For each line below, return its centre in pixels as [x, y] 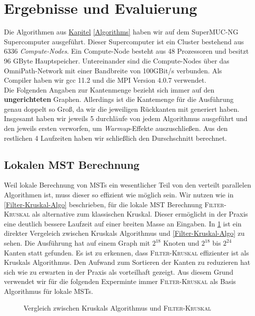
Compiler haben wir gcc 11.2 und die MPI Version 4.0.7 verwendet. [105, 80]
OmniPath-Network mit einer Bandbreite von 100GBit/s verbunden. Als [113, 70]
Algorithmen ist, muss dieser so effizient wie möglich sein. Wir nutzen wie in [119, 195]
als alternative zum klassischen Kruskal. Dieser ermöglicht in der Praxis [140, 214]
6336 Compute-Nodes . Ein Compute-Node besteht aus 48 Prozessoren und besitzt [127, 51]
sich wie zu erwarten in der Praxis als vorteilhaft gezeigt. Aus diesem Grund [119, 271]
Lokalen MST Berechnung [72, 164]
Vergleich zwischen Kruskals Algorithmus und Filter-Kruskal [117, 307]
